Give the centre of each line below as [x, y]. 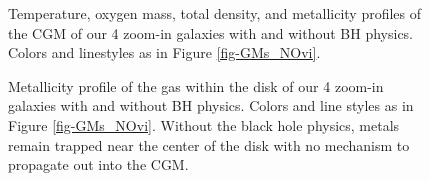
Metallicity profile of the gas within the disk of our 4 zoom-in [196, 85]
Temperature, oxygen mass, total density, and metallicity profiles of [215, 13]
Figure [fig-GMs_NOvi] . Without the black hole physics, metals [204, 124]
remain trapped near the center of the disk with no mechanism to [209, 144]
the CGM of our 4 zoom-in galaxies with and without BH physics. [211, 32]
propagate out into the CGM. [98, 164]
